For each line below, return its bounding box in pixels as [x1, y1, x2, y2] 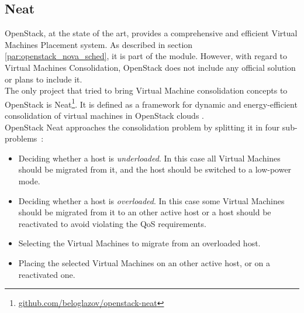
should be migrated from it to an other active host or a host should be [18, 206, 271, 218]
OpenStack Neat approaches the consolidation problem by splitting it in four [5, 121, 280, 133]
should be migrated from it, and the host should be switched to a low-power [18, 163, 292, 176]
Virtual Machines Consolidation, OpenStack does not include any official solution [5, 61, 296, 73]
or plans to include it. [5, 73, 82, 85]
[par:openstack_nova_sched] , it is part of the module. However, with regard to [5, 50, 288, 62]
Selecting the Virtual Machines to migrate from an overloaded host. [18, 237, 261, 249]
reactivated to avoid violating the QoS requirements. [18, 217, 206, 229]
